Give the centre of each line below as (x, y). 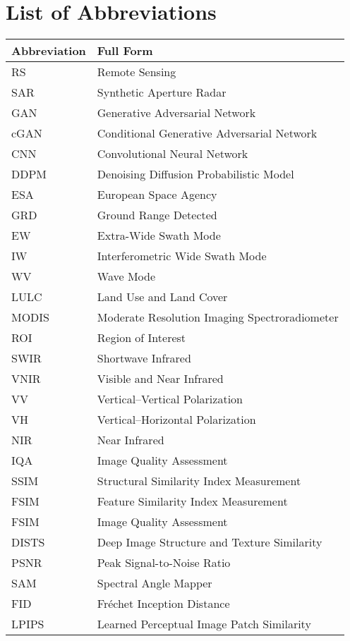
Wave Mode (126, 276)
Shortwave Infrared (144, 358)
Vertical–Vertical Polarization (170, 399)
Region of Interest (141, 338)
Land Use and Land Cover (162, 297)
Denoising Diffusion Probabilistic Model (195, 174)
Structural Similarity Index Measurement (199, 481)
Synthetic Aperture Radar (162, 92)
